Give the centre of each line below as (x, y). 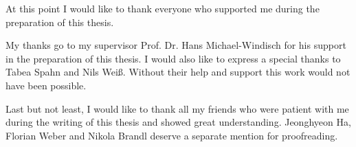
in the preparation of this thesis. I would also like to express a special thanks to (173, 58)
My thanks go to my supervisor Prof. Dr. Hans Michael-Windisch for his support (176, 45)
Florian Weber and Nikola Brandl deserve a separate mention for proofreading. (172, 135)
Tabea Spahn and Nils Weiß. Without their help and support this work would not (178, 72)
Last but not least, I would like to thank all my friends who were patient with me (177, 108)
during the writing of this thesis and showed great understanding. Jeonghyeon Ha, (178, 122)
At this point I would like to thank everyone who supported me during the (163, 8)
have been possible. (46, 85)
